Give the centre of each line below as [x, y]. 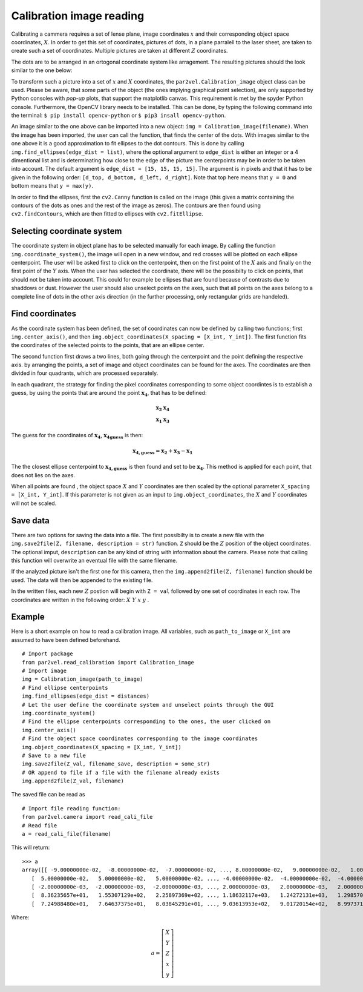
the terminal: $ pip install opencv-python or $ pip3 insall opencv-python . [119, 116]
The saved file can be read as [48, 795]
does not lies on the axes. [43, 475]
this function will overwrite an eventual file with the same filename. [94, 560]
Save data [30, 521]
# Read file [40, 825]
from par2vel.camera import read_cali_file [87, 817]
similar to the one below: [42, 70]
